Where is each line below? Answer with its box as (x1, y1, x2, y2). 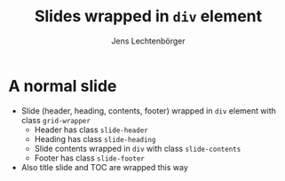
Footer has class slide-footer (34, 153, 146, 163)
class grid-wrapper (20, 114, 91, 125)
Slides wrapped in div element (34, 6, 263, 27)
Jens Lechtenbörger (111, 35, 186, 46)
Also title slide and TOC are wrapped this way (20, 161, 188, 172)
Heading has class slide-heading (34, 133, 156, 144)
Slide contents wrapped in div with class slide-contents (34, 143, 241, 153)
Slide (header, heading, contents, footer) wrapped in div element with (20, 105, 276, 116)
